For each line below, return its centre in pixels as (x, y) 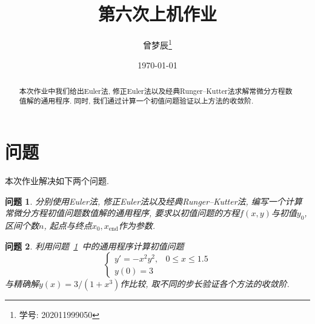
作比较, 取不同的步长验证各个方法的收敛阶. (205, 284)
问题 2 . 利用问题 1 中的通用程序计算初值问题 (94, 246)
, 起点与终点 (68, 225)
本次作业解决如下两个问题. (57, 181)
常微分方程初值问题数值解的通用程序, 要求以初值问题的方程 (122, 213)
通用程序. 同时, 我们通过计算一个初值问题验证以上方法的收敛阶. (147, 101)
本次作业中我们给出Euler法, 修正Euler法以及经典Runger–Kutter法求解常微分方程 (152, 91)
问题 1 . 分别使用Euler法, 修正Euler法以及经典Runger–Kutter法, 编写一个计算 (154, 201)
